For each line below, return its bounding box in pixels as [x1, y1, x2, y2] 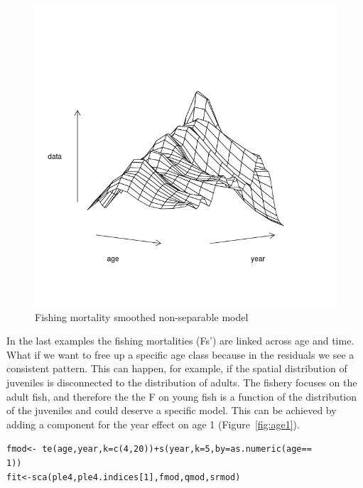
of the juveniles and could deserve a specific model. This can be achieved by [6, 403, 337, 418]
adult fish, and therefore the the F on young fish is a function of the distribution [6, 389, 357, 403]
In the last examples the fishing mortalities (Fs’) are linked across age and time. [6, 333, 354, 348]
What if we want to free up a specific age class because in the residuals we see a [6, 347, 354, 362]
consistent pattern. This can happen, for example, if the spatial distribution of [6, 361, 347, 376]
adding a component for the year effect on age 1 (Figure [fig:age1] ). [6, 416, 300, 431]
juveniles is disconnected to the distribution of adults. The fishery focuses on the [6, 374, 357, 389]
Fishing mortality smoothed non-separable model [35, 309, 249, 324]
